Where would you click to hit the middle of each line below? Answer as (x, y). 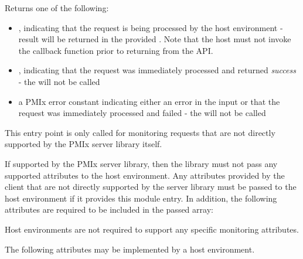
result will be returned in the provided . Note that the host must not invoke (155, 39)
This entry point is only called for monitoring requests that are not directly (140, 132)
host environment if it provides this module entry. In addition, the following (141, 198)
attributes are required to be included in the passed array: (109, 209)
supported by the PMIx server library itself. (84, 144)
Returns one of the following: (57, 8)
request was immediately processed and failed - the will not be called (142, 113)
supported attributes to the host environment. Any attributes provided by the (145, 175)
